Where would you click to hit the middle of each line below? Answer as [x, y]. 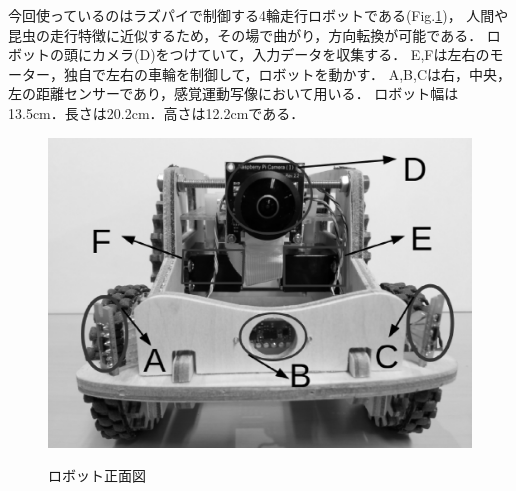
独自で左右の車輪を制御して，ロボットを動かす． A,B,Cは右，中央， [287, 73]
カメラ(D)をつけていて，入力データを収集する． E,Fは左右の [290, 54]
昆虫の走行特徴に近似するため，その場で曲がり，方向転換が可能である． [245, 34]
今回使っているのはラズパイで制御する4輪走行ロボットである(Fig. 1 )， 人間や [258, 15]
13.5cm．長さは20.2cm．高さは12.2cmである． [156, 112]
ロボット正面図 [97, 475]
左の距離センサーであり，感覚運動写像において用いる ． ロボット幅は [233, 93]
